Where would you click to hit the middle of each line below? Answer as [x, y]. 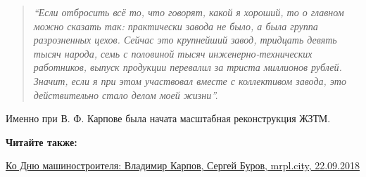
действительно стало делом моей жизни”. [126, 94]
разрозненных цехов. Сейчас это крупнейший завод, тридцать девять [185, 40]
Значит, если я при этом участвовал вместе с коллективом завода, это [190, 80]
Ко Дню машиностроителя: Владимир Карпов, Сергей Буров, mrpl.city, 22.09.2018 [183, 165]
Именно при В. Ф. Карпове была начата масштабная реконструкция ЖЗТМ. [168, 118]
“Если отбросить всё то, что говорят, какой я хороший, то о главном [189, 12]
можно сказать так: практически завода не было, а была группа [176, 26]
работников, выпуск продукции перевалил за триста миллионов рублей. [188, 67]
